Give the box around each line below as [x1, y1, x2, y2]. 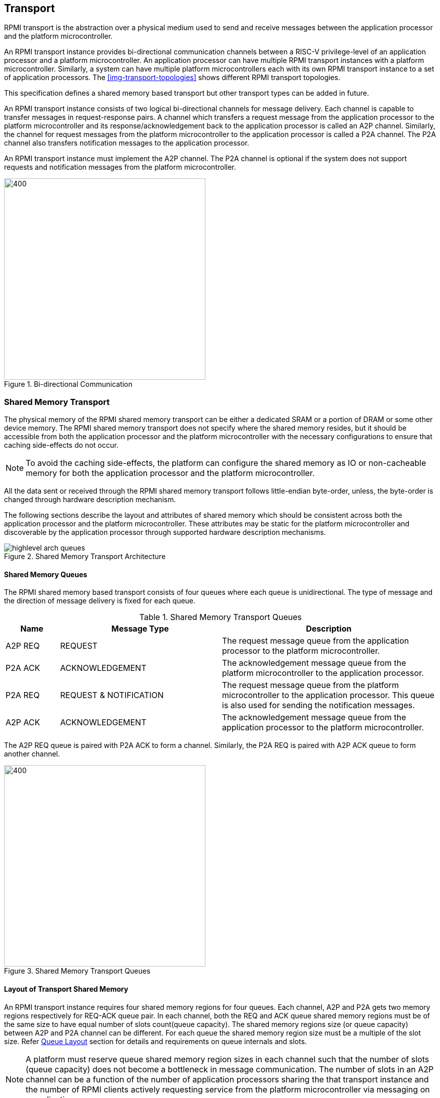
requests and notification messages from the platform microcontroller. [4, 163, 236, 172]
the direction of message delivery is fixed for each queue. [4, 596, 196, 605]
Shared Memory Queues [4, 570, 88, 579]
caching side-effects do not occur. [4, 441, 119, 450]
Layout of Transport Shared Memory [4, 985, 128, 993]
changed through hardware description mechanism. [4, 495, 176, 504]
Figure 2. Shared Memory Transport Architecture [4, 552, 166, 561]
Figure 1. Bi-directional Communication [4, 380, 133, 389]
